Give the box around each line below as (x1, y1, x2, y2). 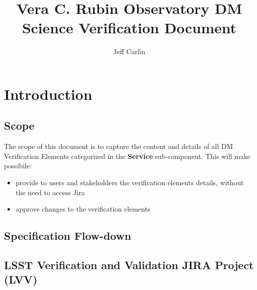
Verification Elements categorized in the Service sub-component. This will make (4, 150, 251, 161)
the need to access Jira (15, 187, 85, 197)
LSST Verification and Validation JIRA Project (4, 257, 254, 273)
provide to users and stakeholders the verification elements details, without (15, 177, 244, 188)
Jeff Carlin (113, 46, 146, 57)
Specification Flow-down (4, 228, 132, 243)
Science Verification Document (22, 17, 237, 38)
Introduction (4, 83, 92, 104)
